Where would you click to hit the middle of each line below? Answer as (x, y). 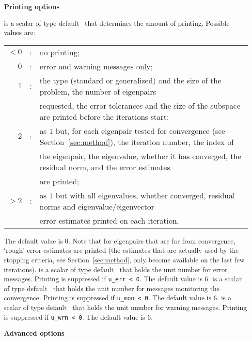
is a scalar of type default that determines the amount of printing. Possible (117, 23)
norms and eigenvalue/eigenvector (97, 206)
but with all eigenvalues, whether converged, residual (145, 195)
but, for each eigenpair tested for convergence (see (140, 130)
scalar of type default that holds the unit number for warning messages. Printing (126, 307)
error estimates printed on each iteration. (109, 220)
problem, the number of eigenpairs (98, 91)
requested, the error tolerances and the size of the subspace (140, 105)
